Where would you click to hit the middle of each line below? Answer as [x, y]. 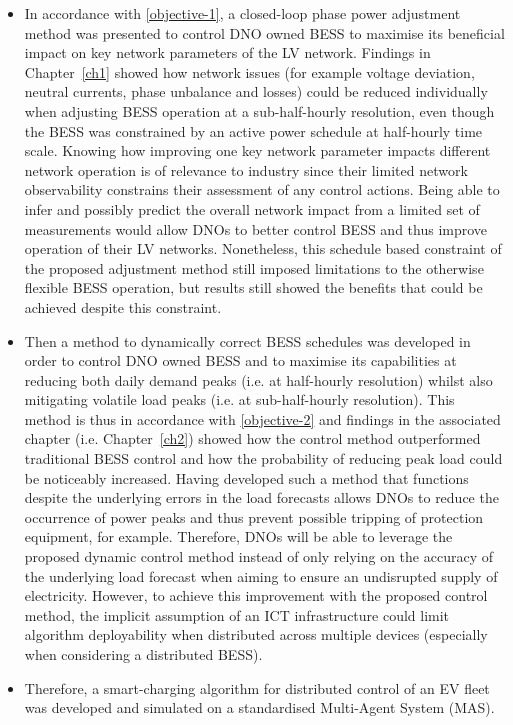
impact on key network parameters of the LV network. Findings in [227, 52]
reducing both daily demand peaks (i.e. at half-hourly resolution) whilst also [258, 379]
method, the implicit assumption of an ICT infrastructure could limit [237, 614]
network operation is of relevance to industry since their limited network [246, 169]
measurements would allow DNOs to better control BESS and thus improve [256, 228]
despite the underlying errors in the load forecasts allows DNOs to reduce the [261, 497]
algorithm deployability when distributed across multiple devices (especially [256, 634]
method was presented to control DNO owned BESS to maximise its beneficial [264, 32]
